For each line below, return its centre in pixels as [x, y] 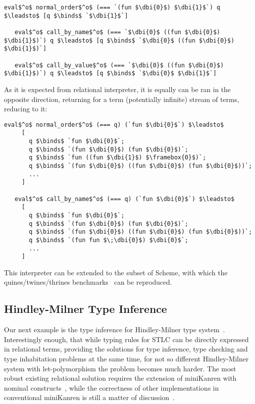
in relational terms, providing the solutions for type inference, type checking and [126, 349]
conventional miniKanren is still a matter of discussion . [89, 397]
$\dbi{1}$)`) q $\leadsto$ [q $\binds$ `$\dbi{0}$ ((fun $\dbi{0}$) [119, 40]
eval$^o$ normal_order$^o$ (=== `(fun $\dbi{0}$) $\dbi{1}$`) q [112, 7]
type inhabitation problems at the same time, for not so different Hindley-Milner [126, 359]
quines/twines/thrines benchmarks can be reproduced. [88, 282]
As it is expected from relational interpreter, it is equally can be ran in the [117, 89]
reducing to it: [26, 109]
